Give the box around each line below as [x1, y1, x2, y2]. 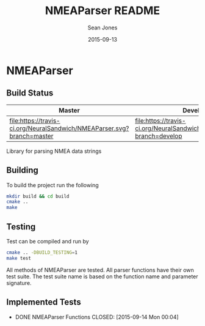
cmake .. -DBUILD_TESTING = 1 [6, 250, 78, 256]
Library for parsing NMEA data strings [6, 147, 102, 155]
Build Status [6, 88, 54, 98]
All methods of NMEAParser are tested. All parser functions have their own [6, 266, 194, 273]
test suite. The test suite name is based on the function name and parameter [6, 273, 198, 280]
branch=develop [135, 132, 182, 140]
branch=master [9, 132, 54, 140]
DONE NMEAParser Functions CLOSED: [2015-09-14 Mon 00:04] [15, 313, 179, 320]
